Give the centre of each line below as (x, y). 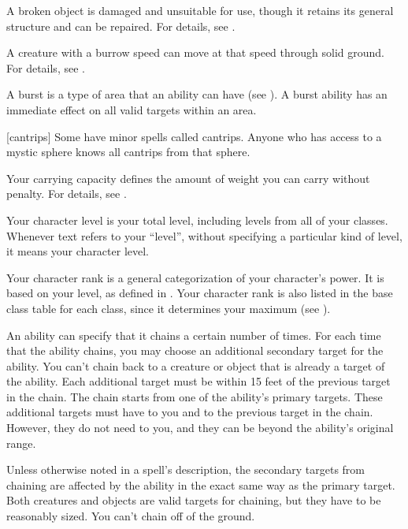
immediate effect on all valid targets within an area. (132, 109)
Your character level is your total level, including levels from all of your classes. (197, 220)
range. (21, 443)
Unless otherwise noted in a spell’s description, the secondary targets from (186, 469)
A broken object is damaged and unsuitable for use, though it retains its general (200, 10)
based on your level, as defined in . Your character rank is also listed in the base (200, 293)
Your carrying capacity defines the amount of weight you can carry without (188, 178)
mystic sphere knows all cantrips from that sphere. (128, 152)
